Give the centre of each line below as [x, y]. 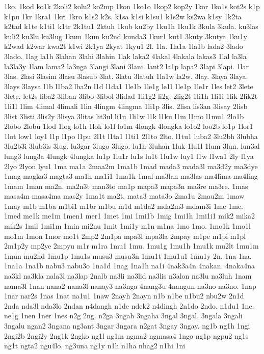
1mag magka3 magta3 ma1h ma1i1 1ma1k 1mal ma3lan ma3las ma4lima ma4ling [131, 176]
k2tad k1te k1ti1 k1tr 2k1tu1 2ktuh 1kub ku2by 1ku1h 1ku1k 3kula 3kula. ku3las [131, 26]
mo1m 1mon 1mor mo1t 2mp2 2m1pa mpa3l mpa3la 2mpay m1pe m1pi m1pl [125, 236]
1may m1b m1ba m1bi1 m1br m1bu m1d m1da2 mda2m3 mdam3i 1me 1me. [124, 206]
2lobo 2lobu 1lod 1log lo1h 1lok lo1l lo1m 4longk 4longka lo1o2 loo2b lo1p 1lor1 [129, 126]
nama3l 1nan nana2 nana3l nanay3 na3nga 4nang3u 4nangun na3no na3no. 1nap [130, 285]
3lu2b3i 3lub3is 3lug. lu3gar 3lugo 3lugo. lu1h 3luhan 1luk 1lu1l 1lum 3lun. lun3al [132, 146]
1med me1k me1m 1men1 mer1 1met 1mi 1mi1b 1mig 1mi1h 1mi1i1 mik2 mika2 [129, 216]
